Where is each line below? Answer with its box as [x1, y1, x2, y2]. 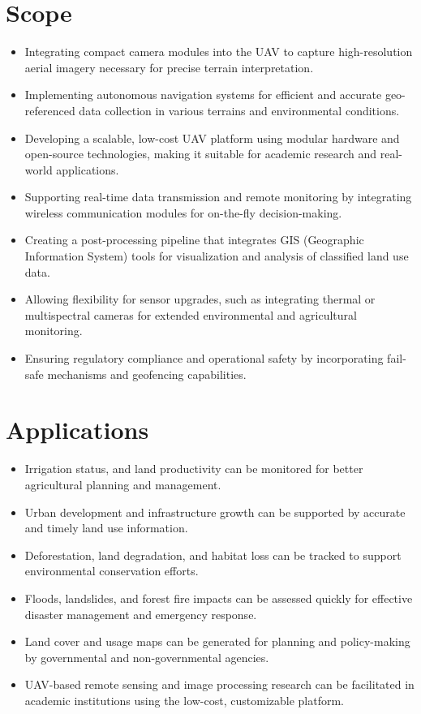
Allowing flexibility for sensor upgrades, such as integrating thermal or [24, 290, 376, 308]
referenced [24, 101, 75, 118]
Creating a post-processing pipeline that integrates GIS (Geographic [24, 231, 364, 248]
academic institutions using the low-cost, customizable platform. [24, 691, 344, 708]
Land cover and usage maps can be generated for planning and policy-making [24, 633, 410, 650]
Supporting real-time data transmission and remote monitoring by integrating [24, 188, 412, 205]
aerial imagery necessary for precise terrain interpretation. [24, 58, 314, 75]
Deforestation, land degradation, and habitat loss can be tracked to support [24, 546, 402, 563]
